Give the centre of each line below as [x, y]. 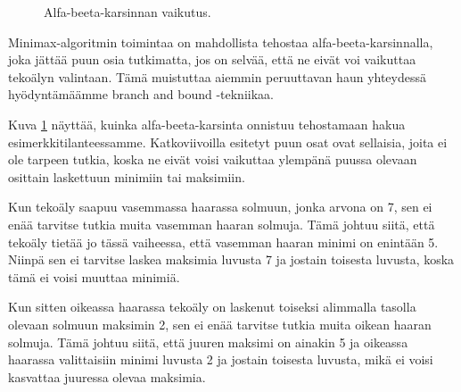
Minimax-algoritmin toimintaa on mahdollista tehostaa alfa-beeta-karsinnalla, [221, 42]
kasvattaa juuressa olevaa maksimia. [107, 376]
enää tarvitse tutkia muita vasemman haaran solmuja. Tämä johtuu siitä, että [222, 224]
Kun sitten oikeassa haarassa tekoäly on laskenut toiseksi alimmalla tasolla [212, 307]
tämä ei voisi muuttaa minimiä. [94, 276]
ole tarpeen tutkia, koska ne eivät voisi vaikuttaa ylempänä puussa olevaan [213, 159]
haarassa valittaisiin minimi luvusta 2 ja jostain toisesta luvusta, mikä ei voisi [221, 359]
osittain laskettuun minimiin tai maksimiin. [127, 176]
